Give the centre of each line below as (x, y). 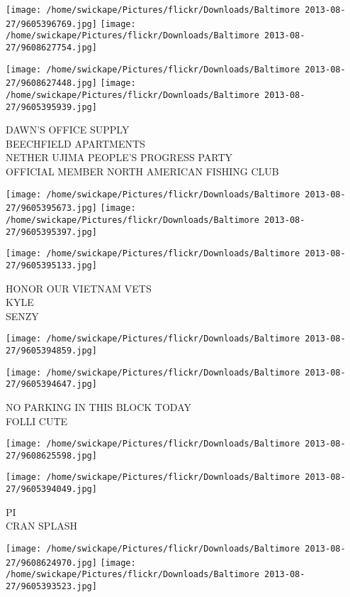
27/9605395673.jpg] (51, 208)
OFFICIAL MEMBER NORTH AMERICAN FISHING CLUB (142, 171)
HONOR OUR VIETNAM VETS (79, 288)
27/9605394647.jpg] (51, 384)
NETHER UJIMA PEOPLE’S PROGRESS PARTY (119, 157)
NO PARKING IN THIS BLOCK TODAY (99, 406)
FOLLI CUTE (37, 421)
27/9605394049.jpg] (51, 489)
